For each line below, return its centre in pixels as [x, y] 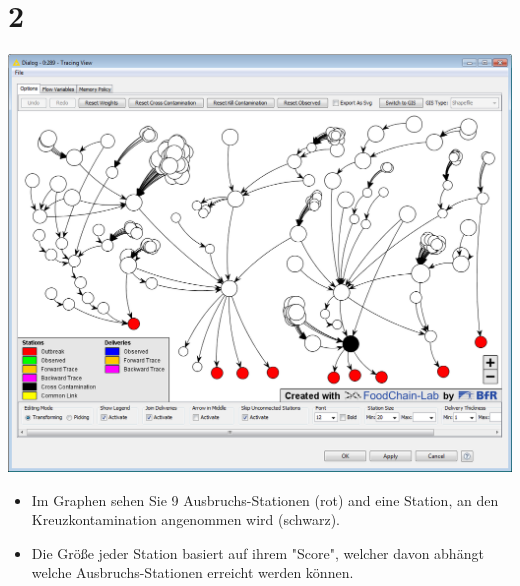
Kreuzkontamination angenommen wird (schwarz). [185, 519]
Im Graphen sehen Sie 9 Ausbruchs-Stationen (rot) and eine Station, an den [265, 499]
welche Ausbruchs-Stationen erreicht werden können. [192, 572]
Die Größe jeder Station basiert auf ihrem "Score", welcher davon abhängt [257, 552]
